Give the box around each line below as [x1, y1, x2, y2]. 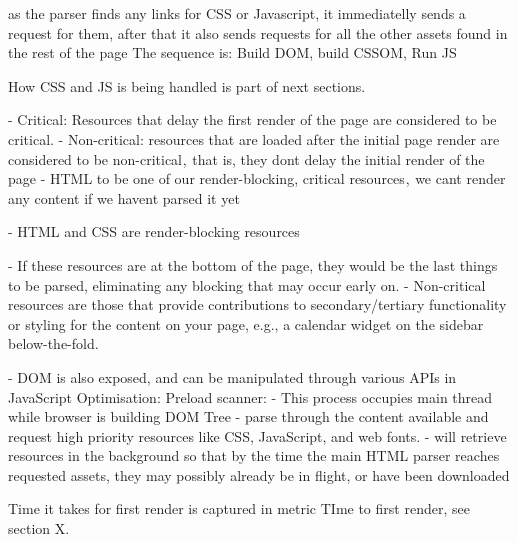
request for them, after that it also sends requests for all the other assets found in [8, 22, 508, 43]
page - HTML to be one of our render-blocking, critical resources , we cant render [8, 168, 506, 189]
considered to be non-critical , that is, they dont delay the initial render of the [8, 148, 485, 169]
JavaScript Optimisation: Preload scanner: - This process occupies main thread [8, 386, 493, 407]
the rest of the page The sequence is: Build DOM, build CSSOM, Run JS [8, 42, 457, 63]
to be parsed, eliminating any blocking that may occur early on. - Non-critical [8, 274, 486, 295]
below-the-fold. [8, 333, 99, 354]
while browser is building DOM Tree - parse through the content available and [8, 406, 489, 427]
